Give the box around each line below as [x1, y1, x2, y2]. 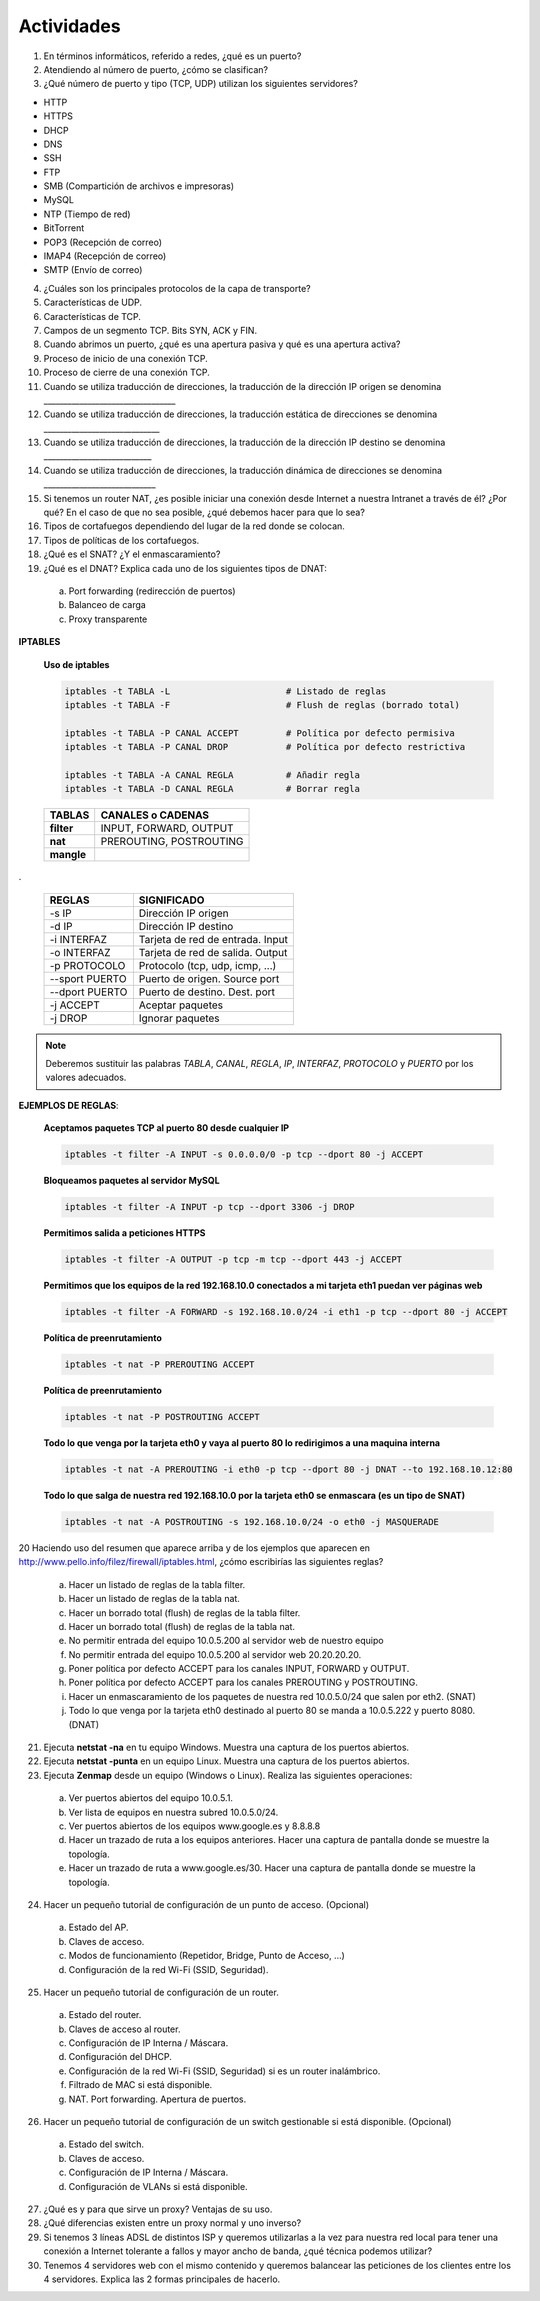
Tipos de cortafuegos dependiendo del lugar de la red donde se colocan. [43, 520, 345, 532]
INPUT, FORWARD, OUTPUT [100, 821, 234, 835]
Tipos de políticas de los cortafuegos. [43, 534, 200, 546]
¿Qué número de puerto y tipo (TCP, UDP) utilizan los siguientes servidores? [43, 78, 359, 90]
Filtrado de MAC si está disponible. [68, 2079, 213, 2091]
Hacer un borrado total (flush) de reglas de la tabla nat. [68, 1620, 295, 1632]
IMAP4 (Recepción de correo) [43, 250, 167, 262]
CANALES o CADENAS [100, 808, 210, 822]
